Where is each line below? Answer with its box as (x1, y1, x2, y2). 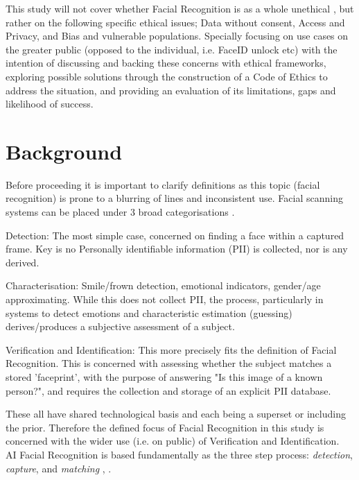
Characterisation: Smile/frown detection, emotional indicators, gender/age (6, 278, 321, 293)
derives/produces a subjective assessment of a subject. (6, 319, 235, 334)
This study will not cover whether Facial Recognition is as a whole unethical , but (6, 1, 354, 15)
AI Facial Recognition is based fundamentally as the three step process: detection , (6, 447, 353, 461)
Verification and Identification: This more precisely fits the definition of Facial (6, 342, 337, 357)
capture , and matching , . (6, 461, 112, 475)
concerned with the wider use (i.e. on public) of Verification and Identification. (6, 434, 340, 448)
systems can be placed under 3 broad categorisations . (6, 205, 235, 219)
